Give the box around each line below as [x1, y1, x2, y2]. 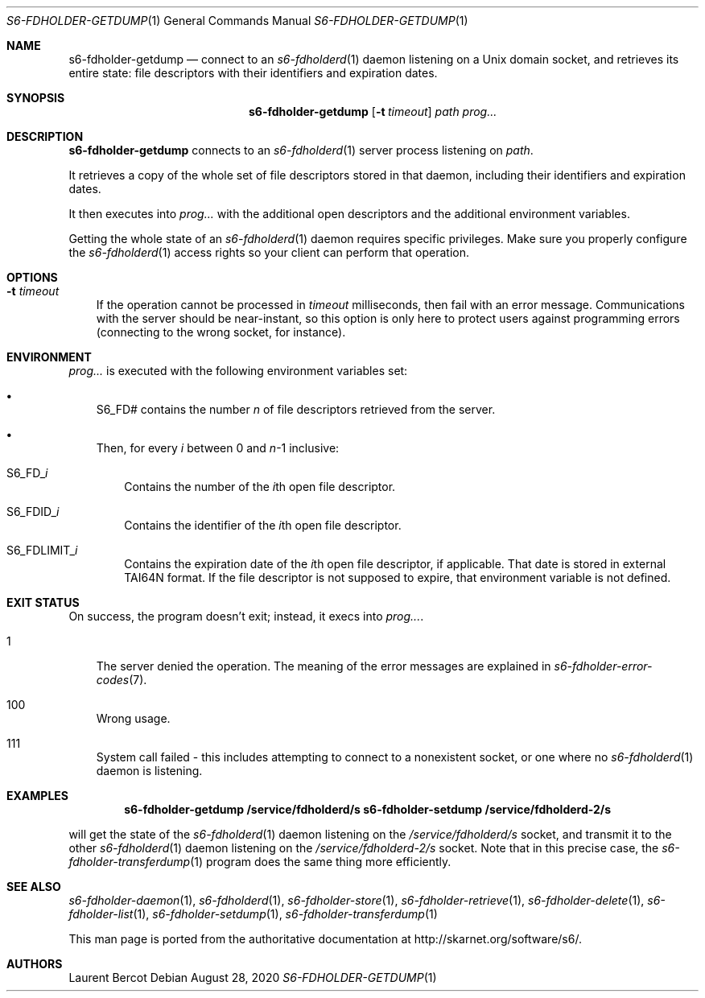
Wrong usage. [96, 711, 171, 725]
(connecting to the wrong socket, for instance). [96, 325, 346, 339]
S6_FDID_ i [6, 505, 60, 518]
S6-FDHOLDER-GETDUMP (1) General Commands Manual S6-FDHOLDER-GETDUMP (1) [6, 14, 468, 27]
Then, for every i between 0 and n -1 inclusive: [96, 441, 340, 455]
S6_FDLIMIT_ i [6, 543, 78, 557]
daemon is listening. [96, 764, 203, 777]
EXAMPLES [6, 789, 68, 802]
